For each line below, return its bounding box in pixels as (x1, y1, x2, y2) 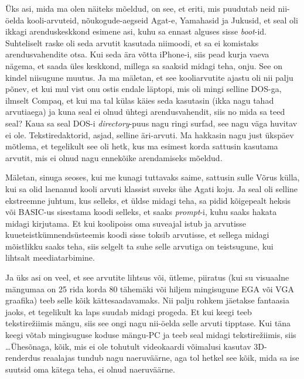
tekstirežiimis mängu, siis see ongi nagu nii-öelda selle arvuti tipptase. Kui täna (5, 317, 291, 329)
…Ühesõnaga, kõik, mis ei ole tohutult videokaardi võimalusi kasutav (5, 340, 251, 352)
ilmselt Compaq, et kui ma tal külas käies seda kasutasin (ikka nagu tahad (5, 94, 274, 106)
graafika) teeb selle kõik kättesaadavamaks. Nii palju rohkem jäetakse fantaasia (5, 294, 289, 306)
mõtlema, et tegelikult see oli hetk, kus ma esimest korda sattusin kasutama (5, 140, 278, 152)
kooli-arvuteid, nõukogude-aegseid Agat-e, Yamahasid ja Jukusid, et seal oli (26, 13, 298, 26)
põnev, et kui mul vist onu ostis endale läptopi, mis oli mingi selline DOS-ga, (5, 83, 282, 95)
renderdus (5, 351, 41, 364)
